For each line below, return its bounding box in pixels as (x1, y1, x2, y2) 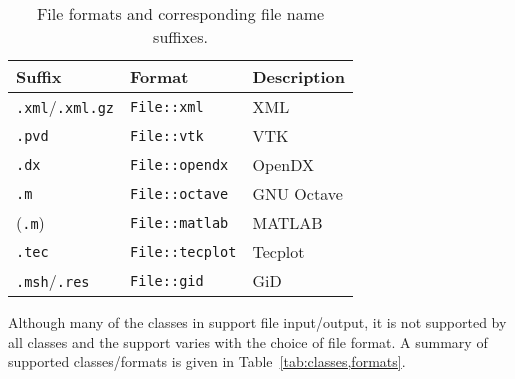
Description (252, 65, 346, 88)
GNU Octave (252, 182, 343, 205)
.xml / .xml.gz (16, 95, 115, 118)
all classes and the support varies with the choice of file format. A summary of (8, 331, 488, 352)
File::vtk (130, 127, 204, 144)
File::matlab (130, 214, 229, 231)
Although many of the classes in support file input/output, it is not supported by (8, 312, 507, 332)
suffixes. (153, 25, 208, 48)
